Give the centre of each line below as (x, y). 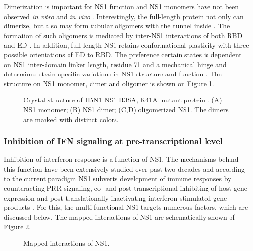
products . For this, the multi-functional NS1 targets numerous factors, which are (126, 207)
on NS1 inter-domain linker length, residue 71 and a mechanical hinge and (115, 64)
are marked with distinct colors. (71, 119)
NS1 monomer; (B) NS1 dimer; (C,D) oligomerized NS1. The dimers (126, 109)
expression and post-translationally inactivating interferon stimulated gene (115, 197)
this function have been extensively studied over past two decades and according (124, 168)
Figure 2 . (18, 226)
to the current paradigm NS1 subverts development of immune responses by (118, 178)
